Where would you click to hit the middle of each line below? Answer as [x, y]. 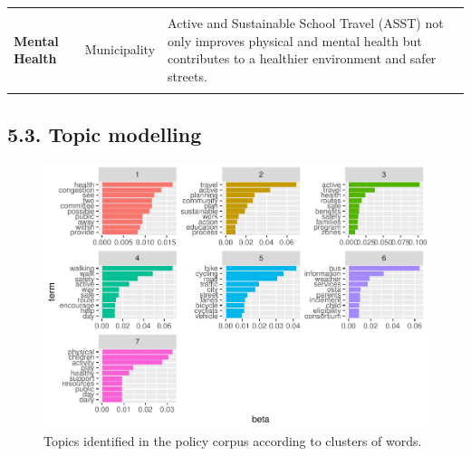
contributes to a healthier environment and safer [302, 58]
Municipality [120, 49]
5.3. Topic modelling [105, 133]
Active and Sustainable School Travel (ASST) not [306, 23]
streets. [187, 76]
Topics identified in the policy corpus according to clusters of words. [233, 441]
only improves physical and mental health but [295, 40]
